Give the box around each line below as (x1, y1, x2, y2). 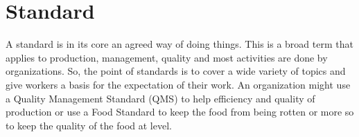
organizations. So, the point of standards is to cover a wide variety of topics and (6, 64, 346, 78)
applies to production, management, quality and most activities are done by (6, 50, 328, 64)
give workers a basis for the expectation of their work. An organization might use (6, 77, 351, 91)
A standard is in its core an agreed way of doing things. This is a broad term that (6, 37, 353, 51)
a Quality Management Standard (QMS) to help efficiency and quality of (6, 91, 315, 105)
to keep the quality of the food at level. (6, 118, 172, 132)
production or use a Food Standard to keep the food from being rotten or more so (6, 104, 354, 119)
